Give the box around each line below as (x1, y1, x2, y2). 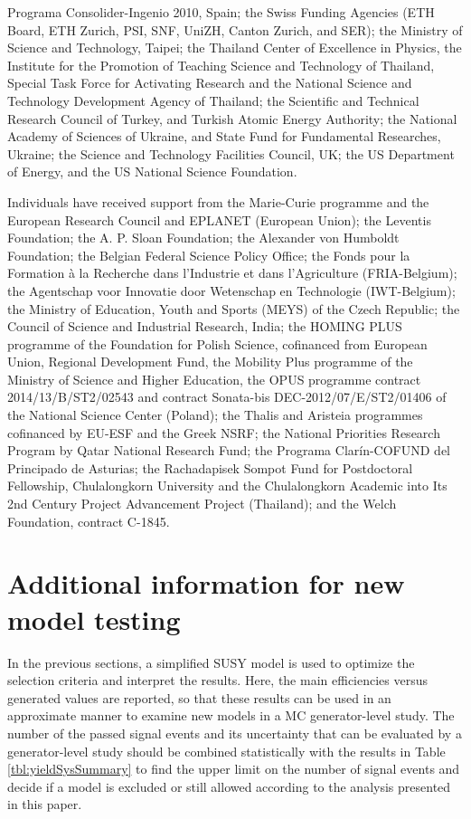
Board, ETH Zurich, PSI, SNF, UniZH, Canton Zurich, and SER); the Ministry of (7, 20, 463, 39)
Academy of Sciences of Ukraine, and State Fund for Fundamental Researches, (7, 127, 441, 146)
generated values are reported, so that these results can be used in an (7, 688, 391, 707)
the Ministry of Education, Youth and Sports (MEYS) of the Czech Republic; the (7, 299, 460, 318)
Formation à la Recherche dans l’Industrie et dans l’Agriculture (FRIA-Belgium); (7, 263, 457, 282)
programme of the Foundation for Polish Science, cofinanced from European (7, 334, 428, 353)
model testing (7, 600, 181, 637)
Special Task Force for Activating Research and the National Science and (7, 73, 412, 92)
